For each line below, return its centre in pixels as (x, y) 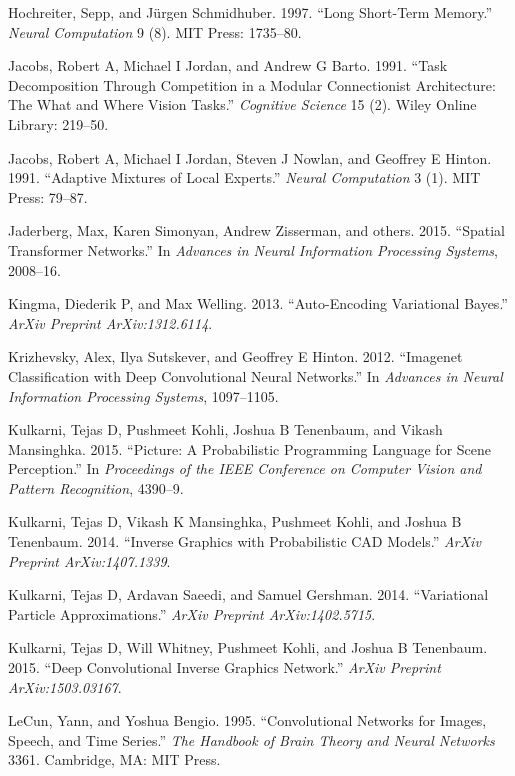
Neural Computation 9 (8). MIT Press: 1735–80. (155, 31)
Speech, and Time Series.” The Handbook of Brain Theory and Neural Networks (251, 739)
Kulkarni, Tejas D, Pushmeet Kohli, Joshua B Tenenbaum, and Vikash (225, 429)
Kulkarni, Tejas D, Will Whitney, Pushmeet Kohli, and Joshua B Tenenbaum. (248, 647)
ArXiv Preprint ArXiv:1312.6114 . (110, 322)
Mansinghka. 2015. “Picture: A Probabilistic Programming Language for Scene (250, 448)
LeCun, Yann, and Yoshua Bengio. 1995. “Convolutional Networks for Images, (247, 720)
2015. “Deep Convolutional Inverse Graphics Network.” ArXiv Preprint (224, 667)
